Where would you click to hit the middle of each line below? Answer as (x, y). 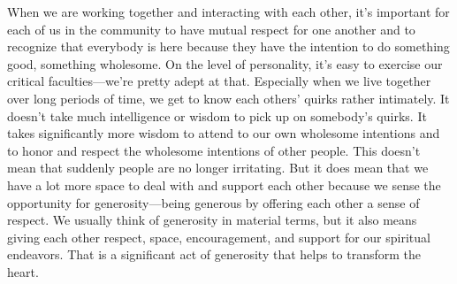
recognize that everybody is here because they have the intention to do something (228, 46)
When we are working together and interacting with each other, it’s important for (228, 12)
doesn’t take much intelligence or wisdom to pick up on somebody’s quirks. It (217, 115)
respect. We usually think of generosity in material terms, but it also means (212, 220)
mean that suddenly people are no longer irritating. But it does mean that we (218, 168)
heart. (23, 271)
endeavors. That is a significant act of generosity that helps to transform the (214, 254)
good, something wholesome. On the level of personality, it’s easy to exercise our (225, 63)
